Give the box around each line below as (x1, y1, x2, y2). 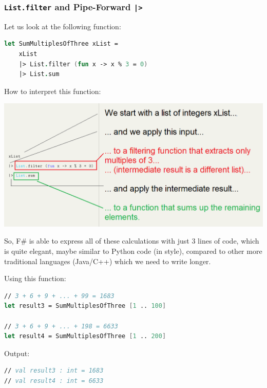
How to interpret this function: (4, 85, 101, 96)
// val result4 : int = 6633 (4, 377, 104, 384)
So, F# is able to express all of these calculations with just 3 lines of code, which (4, 235, 259, 246)
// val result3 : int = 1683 (4, 367, 104, 375)
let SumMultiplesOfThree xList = (4, 40, 118, 48)
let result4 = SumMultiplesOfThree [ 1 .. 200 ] (4, 332, 166, 340)
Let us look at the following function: (4, 21, 121, 31)
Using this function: (4, 273, 66, 284)
